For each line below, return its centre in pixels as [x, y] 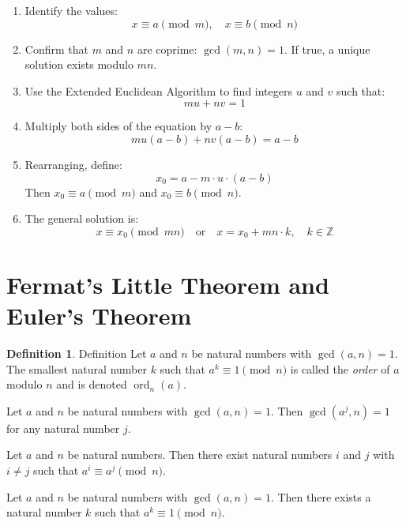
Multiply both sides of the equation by [118, 126]
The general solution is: [82, 218]
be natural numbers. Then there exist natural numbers [200, 455]
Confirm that [56, 49]
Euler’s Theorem [99, 316]
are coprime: [167, 49]
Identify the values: [71, 10]
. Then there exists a [321, 496]
